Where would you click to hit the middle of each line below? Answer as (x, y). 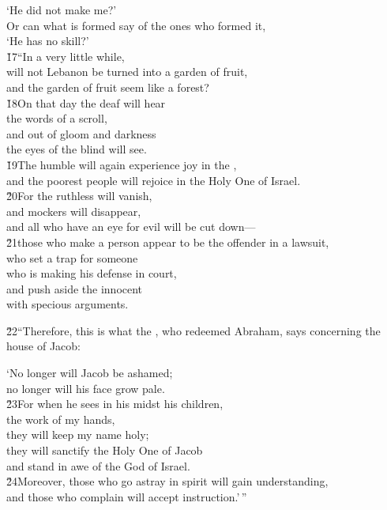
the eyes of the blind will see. (77, 149)
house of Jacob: (43, 346)
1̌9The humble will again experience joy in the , (122, 164)
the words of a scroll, (57, 118)
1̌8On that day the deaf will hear (86, 102)
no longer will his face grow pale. (86, 388)
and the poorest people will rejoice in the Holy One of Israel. (154, 180)
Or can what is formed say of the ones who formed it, (136, 25)
